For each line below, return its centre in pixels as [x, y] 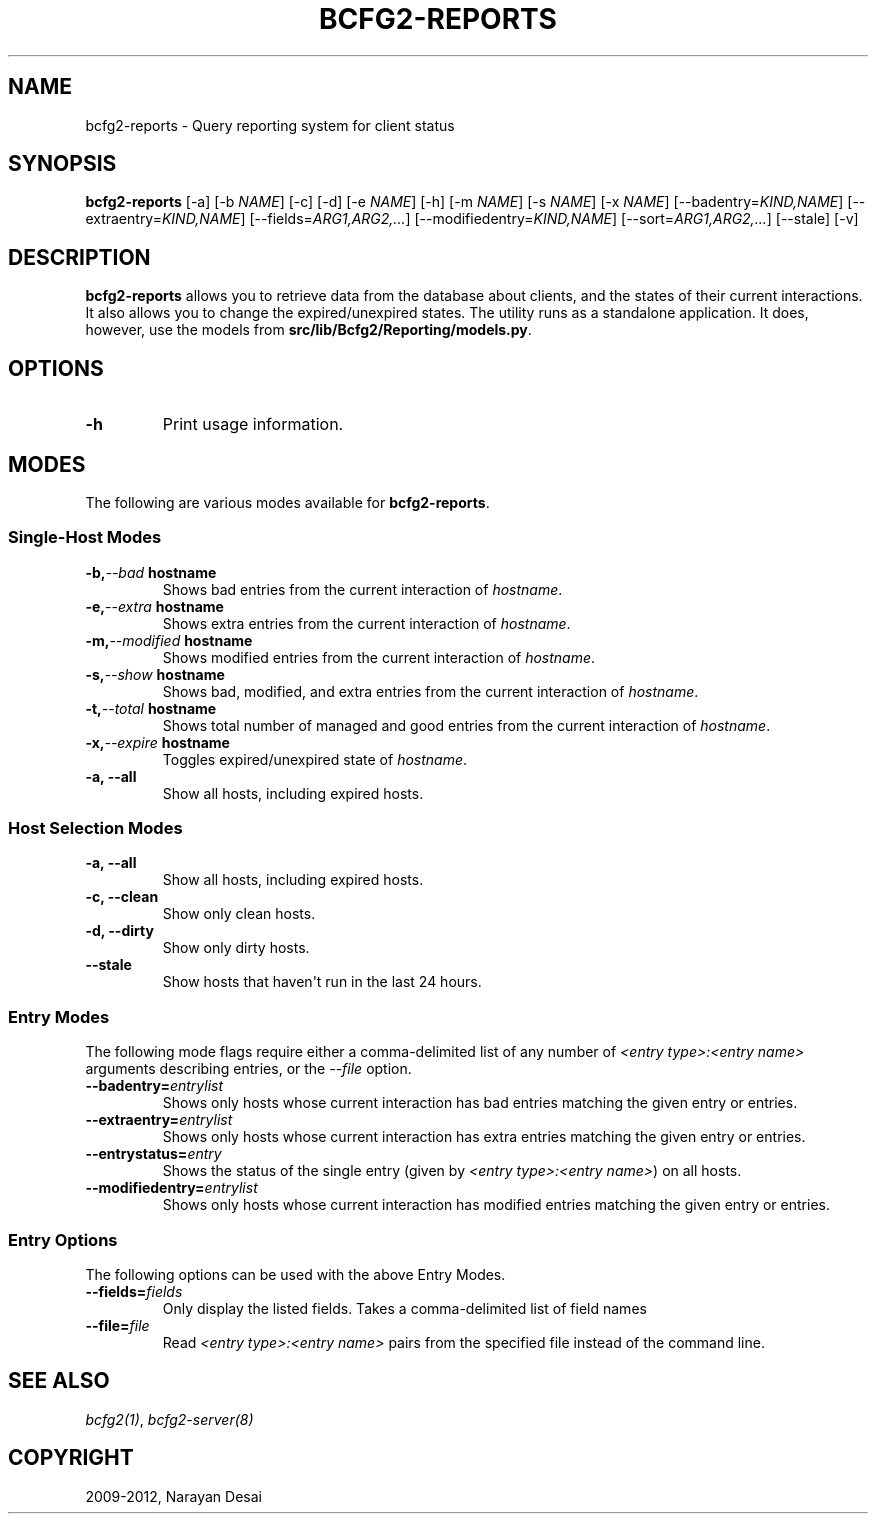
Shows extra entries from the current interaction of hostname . [366, 623]
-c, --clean [122, 897]
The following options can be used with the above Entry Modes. [295, 1274]
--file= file [117, 1325]
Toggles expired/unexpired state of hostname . [315, 759]
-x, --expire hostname [157, 742]
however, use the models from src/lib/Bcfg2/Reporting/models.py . [308, 330]
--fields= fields [134, 1291]
